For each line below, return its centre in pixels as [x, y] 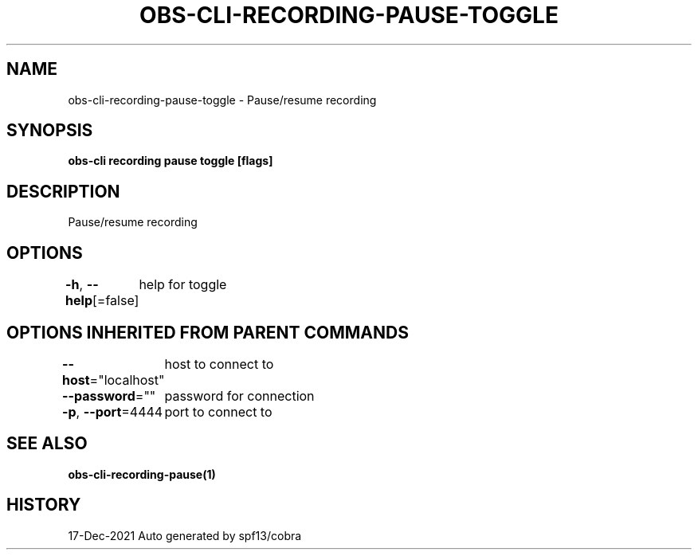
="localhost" [127, 380]
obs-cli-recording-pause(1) [142, 474]
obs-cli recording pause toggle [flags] [171, 161]
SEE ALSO [47, 444]
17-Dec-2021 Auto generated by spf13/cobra [185, 535]
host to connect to [219, 364]
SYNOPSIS [50, 131]
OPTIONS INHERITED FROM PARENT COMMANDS [208, 332]
